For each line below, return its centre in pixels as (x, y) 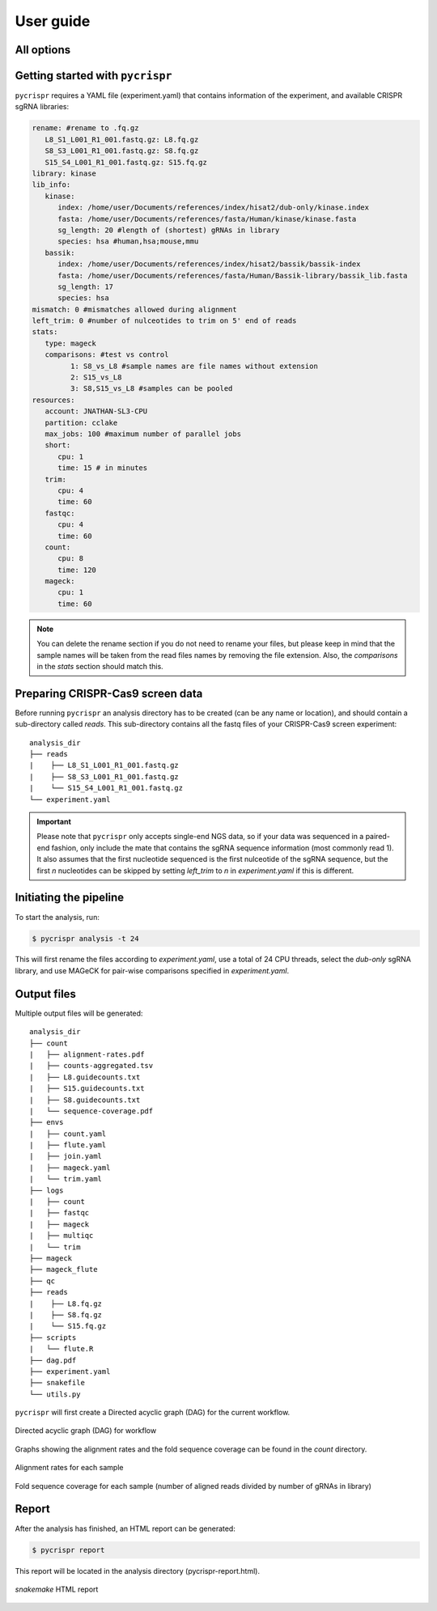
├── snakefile (57, 1383)
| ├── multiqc (62, 1236)
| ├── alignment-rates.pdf (87, 1054)
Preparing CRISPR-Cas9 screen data (109, 693)
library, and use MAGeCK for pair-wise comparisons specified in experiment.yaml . (152, 970)
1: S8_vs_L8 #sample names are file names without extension (194, 366)
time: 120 (77, 570)
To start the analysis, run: (57, 917)
